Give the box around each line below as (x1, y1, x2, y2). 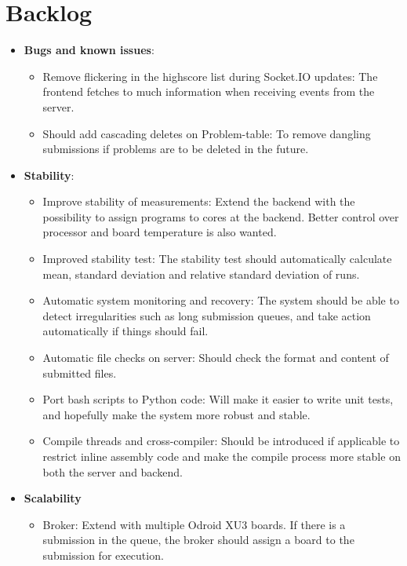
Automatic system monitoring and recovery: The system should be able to (42, 292, 399, 309)
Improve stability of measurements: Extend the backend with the (42, 193, 355, 210)
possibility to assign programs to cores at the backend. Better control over (42, 208, 399, 225)
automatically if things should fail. (42, 323, 209, 339)
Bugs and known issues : (24, 42, 154, 58)
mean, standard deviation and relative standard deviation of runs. (42, 265, 360, 282)
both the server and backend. (42, 463, 183, 480)
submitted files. (42, 364, 117, 381)
